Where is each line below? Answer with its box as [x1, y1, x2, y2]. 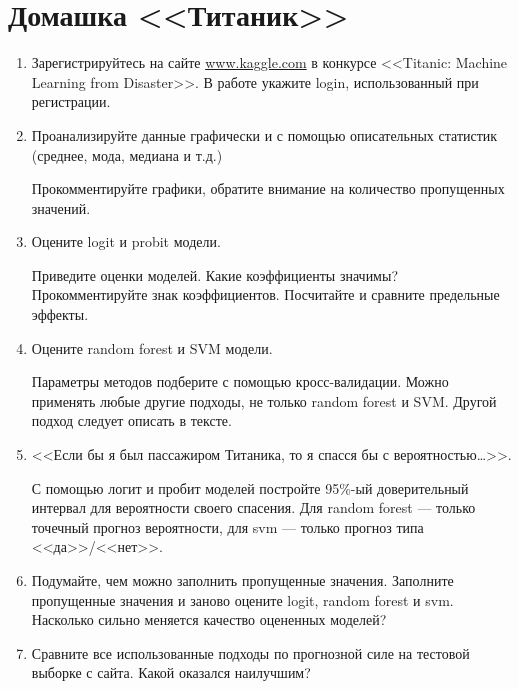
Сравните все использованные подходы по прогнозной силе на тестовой [31, 642, 470, 663]
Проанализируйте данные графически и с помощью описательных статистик [31, 124, 498, 145]
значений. [31, 197, 91, 218]
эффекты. [31, 304, 89, 325]
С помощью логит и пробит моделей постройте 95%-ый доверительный [31, 477, 469, 498]
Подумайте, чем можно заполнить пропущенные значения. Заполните [31, 570, 454, 590]
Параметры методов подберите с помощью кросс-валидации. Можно [31, 371, 449, 392]
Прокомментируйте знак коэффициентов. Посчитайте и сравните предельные [31, 284, 500, 305]
